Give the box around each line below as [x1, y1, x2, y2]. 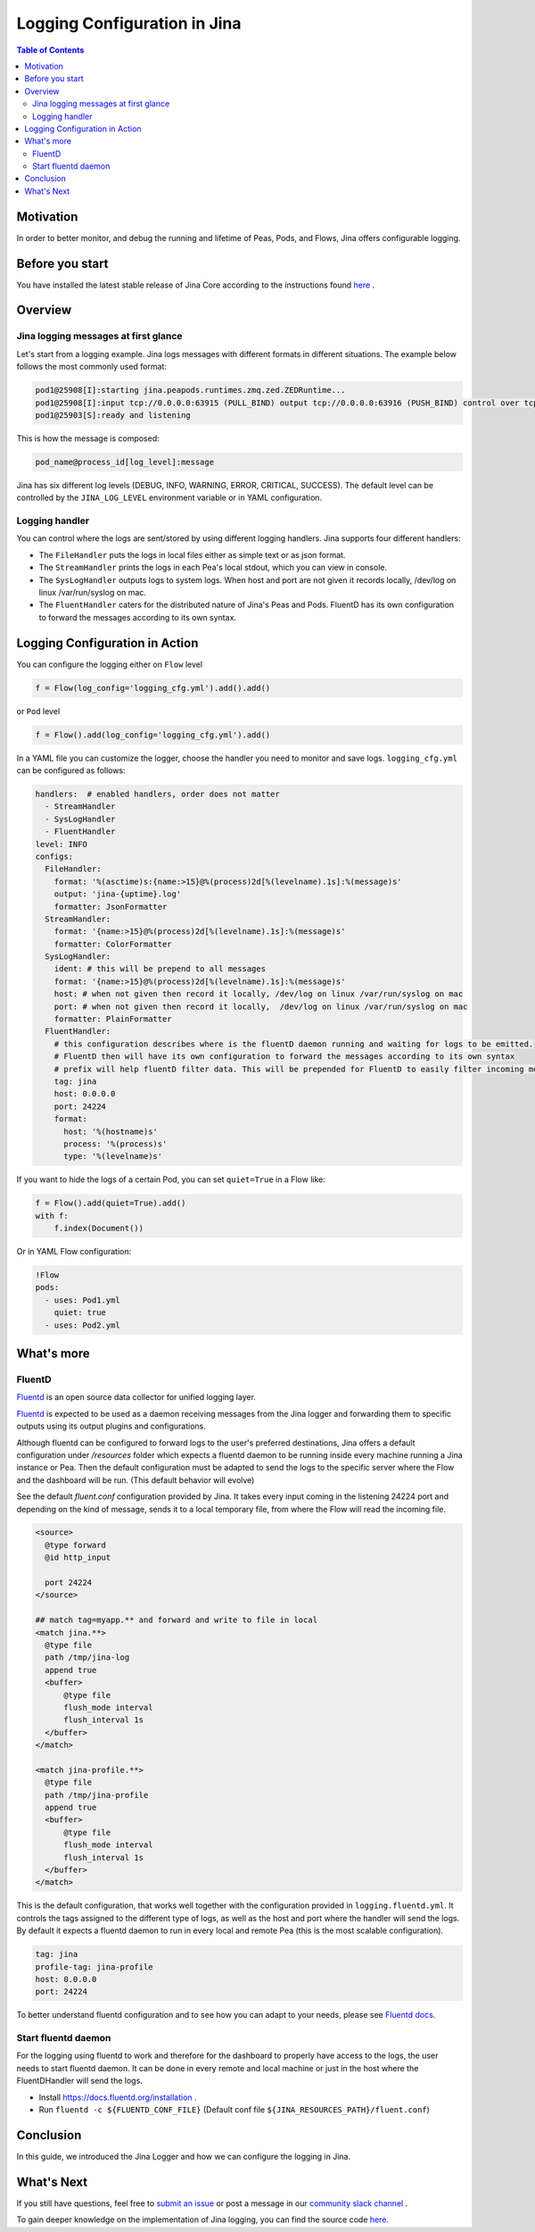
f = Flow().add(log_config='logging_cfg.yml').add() [35, 729, 271, 740]
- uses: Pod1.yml [45, 1295, 120, 1305]
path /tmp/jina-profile [45, 1790, 149, 1800]
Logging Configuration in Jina [16, 13, 242, 33]
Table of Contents [16, 45, 85, 55]
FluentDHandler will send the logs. [16, 2076, 143, 2086]
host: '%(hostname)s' [63, 1126, 158, 1137]
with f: [35, 1211, 69, 1220]
